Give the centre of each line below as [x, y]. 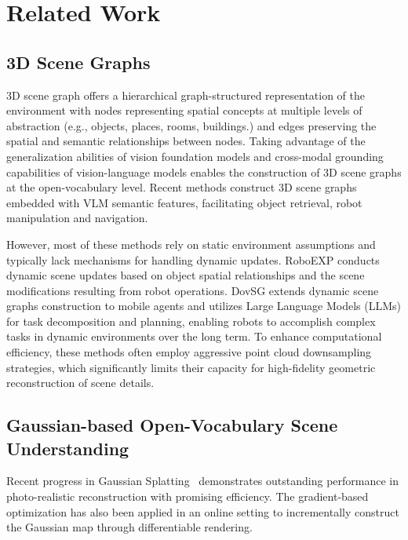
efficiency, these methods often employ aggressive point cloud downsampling [189, 352]
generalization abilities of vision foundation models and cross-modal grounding [195, 156]
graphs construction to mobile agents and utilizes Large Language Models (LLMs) [204, 306]
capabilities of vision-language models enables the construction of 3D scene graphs [204, 171]
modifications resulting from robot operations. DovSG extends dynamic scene [193, 290]
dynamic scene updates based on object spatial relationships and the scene [186, 275]
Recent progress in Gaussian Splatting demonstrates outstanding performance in [203, 481]
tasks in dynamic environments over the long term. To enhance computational [194, 336]
